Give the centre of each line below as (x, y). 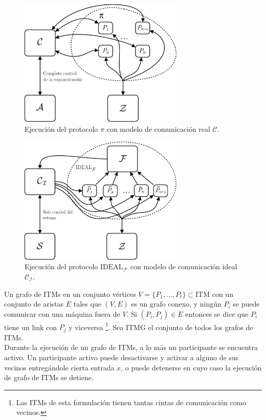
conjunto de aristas (34, 304)
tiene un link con (31, 327)
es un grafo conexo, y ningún (176, 304)
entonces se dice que (217, 313)
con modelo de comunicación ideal (184, 266)
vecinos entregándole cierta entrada (59, 367)
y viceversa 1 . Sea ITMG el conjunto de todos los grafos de (161, 326)
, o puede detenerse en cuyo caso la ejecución (191, 367)
